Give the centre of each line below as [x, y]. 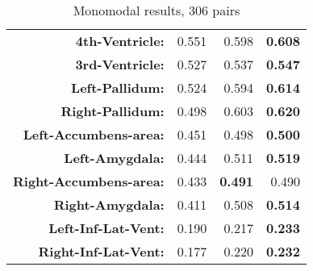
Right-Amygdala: [109, 204]
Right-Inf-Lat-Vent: [101, 251]
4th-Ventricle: [120, 41]
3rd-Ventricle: [120, 64]
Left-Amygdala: [114, 158]
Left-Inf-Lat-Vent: [106, 228]
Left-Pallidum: [118, 88]
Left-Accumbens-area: [94, 134]
